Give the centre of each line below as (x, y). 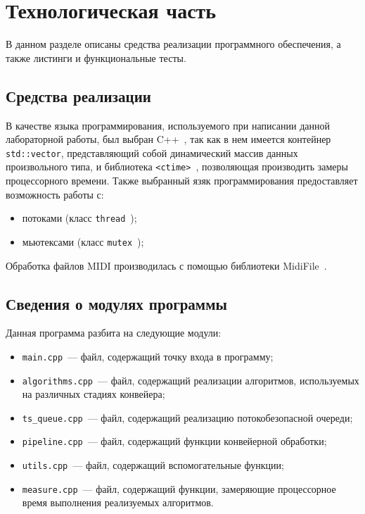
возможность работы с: (55, 194)
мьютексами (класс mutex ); (83, 241)
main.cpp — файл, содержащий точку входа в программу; (148, 356)
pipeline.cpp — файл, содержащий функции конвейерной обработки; (174, 441)
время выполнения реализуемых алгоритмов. (118, 502)
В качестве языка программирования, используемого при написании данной (168, 125)
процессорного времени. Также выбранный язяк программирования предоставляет (182, 181)
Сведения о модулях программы (116, 303)
